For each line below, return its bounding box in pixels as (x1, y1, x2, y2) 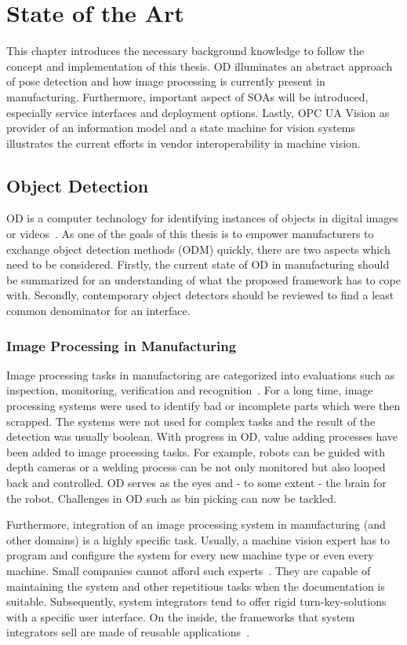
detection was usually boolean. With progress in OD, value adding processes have (6, 428, 398, 445)
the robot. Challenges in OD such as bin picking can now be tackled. (6, 489, 336, 506)
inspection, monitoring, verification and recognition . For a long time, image (6, 382, 373, 398)
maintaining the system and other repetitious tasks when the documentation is (6, 577, 385, 594)
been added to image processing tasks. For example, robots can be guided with (6, 443, 385, 460)
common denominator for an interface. (6, 302, 191, 319)
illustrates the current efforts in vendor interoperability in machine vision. (6, 134, 361, 151)
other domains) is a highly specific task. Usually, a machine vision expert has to (6, 531, 391, 548)
